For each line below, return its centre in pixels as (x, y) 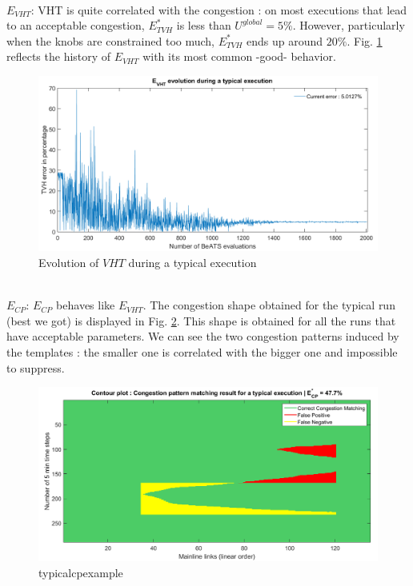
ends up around (285, 40)
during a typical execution (192, 263)
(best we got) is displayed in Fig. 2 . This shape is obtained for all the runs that (201, 320)
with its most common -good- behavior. (239, 56)
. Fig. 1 (365, 40)
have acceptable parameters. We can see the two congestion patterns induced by (203, 336)
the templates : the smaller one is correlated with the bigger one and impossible (202, 351)
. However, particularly (349, 25)
